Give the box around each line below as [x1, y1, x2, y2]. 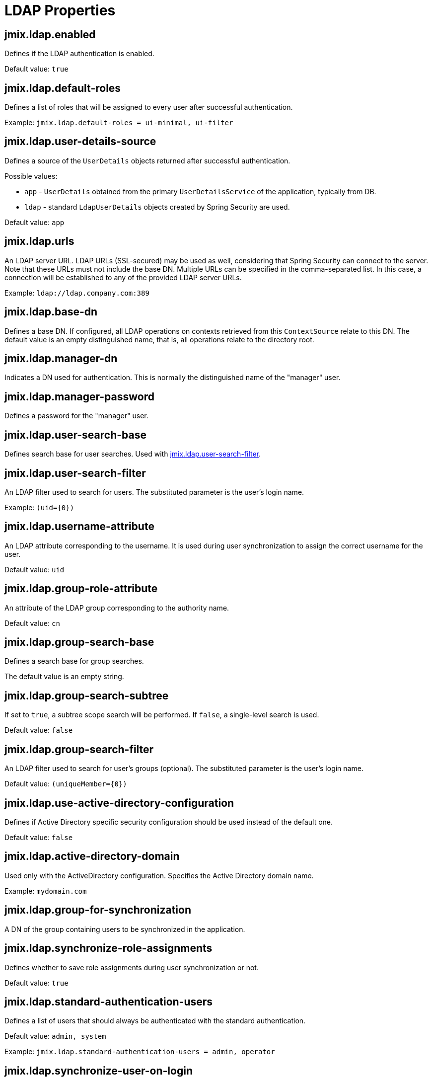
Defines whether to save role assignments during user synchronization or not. [4, 963, 259, 972]
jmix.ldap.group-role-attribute [4, 582, 158, 595]
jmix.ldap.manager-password [4, 390, 154, 403]
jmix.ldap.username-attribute [4, 520, 154, 533]
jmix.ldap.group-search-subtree [4, 689, 169, 702]
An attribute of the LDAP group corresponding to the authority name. [4, 603, 229, 612]
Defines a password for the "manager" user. [4, 411, 148, 420]
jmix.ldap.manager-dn [4, 352, 118, 365]
